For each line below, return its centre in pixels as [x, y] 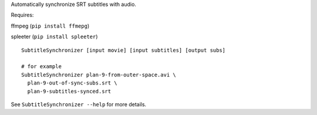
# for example [41, 67]
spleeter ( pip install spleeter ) [54, 37]
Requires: [22, 15]
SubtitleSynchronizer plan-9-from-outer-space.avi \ [99, 75]
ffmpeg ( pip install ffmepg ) [50, 26]
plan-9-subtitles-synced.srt [69, 91]
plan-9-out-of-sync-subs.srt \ [72, 83]
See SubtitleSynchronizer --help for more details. [79, 104]
